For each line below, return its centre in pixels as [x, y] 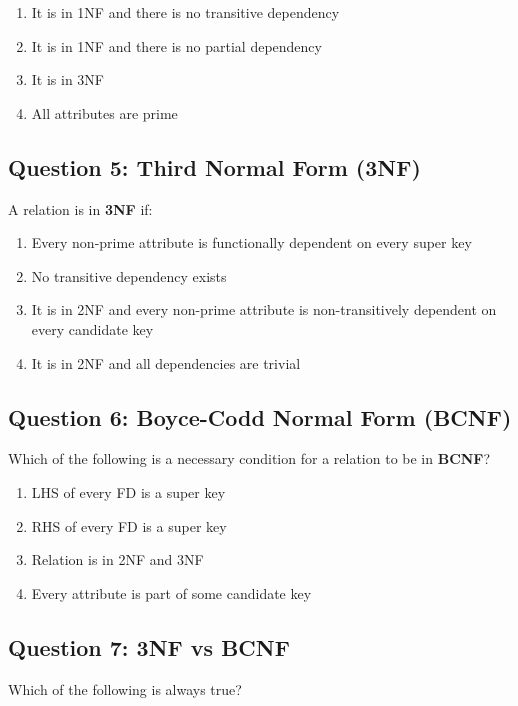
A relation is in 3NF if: [80, 208]
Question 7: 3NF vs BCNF [149, 646]
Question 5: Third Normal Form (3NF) [214, 166]
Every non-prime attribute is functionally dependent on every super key [251, 242]
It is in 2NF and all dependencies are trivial [166, 362]
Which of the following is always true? [125, 688]
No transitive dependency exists [129, 275]
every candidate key [92, 328]
